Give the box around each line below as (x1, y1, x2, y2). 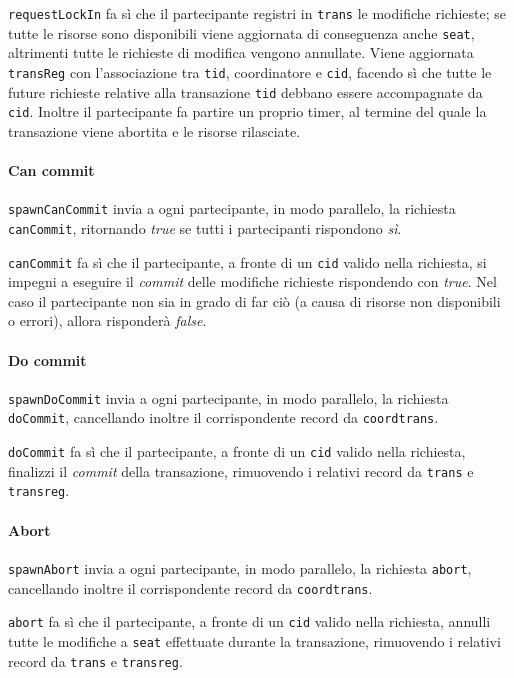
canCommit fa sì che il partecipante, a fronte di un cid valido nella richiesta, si (8, 251, 487, 272)
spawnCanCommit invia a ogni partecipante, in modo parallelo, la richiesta (8, 198, 456, 219)
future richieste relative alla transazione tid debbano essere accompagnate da (8, 81, 483, 102)
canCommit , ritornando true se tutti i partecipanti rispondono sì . (8, 217, 402, 238)
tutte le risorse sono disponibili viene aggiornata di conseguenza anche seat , (8, 22, 475, 43)
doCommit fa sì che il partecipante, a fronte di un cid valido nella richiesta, (8, 441, 466, 462)
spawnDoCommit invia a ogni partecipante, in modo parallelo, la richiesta (8, 387, 449, 408)
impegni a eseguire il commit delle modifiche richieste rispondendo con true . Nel (8, 271, 497, 292)
